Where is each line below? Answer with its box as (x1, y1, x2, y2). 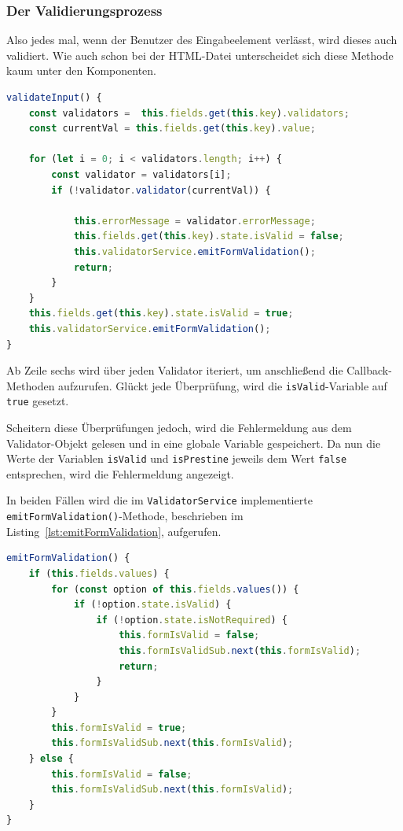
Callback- (346, 362, 392, 379)
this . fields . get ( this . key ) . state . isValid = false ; (73, 231, 344, 242)
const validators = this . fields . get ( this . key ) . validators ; (28, 107, 350, 119)
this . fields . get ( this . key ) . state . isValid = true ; (28, 308, 294, 319)
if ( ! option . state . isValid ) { (73, 599, 232, 611)
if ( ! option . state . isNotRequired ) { (96, 614, 288, 626)
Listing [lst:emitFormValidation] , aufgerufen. (6, 523, 222, 539)
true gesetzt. (6, 393, 69, 409)
